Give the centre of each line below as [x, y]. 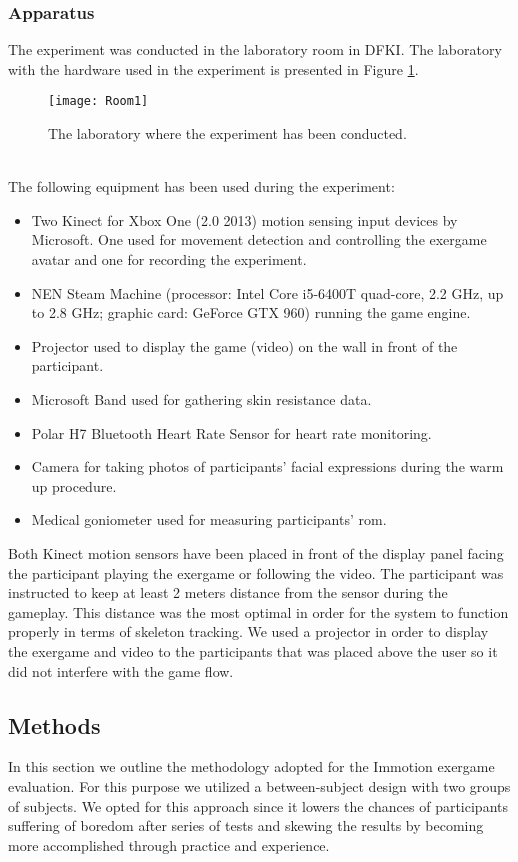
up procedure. [74, 485]
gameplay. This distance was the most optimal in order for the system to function [258, 611]
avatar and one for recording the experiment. [169, 259]
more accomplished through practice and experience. [169, 844]
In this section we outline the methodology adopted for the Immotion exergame [251, 766]
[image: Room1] [98, 101]
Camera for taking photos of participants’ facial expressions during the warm [267, 466]
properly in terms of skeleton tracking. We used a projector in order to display [248, 631]
